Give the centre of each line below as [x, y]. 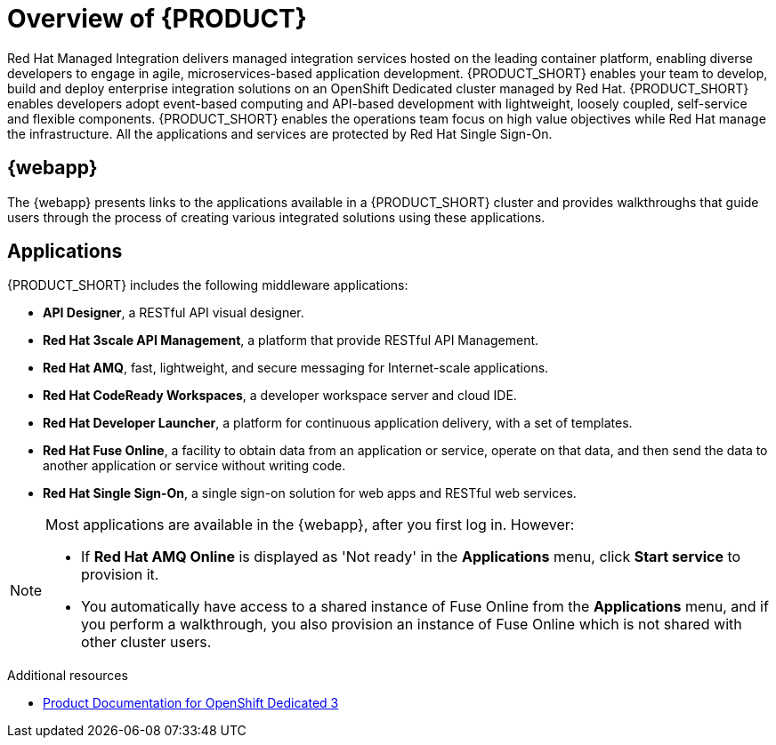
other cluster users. [146, 642]
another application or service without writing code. [194, 466]
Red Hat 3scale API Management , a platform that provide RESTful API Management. [291, 340]
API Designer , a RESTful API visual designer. [174, 313]
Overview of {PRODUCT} [157, 19]
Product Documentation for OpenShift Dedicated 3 [191, 703]
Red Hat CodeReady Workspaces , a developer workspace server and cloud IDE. [280, 396]
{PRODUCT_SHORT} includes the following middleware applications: [208, 285]
